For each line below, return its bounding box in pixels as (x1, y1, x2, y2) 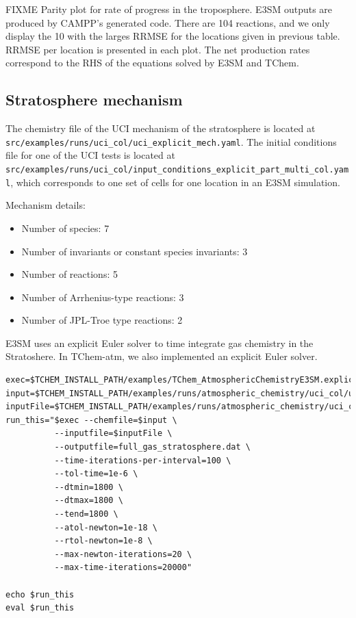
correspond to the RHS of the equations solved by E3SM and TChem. (5, 55, 299, 70)
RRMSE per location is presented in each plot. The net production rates (5, 42, 310, 56)
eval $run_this (5, 603, 75, 613)
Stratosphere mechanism (5, 89, 183, 110)
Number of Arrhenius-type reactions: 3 (21, 289, 184, 304)
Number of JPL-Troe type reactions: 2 (21, 313, 183, 327)
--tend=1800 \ (54, 509, 118, 519)
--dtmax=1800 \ (54, 495, 123, 506)
